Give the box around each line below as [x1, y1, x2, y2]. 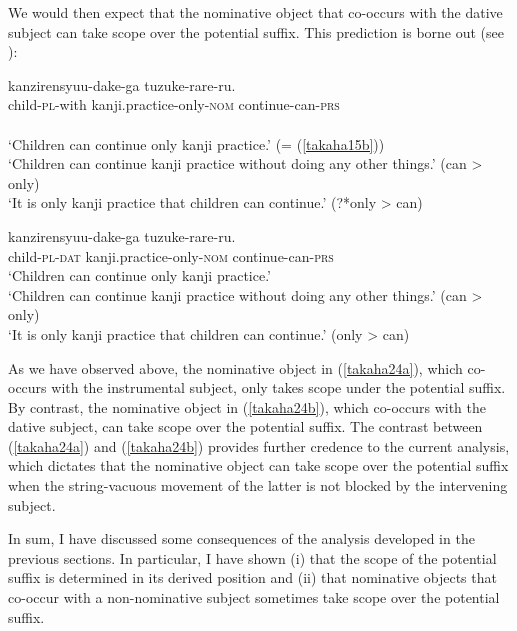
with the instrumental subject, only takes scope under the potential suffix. [51, 377, 506, 398]
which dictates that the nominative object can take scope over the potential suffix [8, 455, 509, 476]
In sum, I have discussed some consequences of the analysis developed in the [8, 528, 475, 549]
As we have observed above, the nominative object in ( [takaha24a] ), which [8, 357, 463, 378]
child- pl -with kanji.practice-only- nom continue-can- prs [8, 94, 340, 115]
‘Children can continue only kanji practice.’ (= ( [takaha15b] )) [8, 133, 385, 154]
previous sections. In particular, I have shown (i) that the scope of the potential [8, 547, 497, 568]
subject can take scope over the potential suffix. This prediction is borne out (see [8, 21, 504, 42]
